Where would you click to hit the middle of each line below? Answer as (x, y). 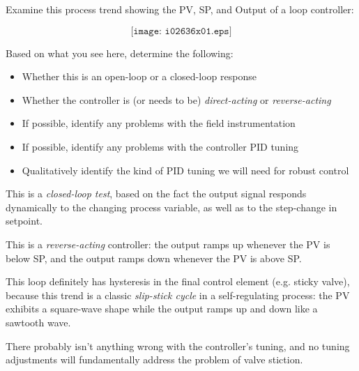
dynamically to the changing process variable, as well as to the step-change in (171, 207)
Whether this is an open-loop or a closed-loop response (139, 76)
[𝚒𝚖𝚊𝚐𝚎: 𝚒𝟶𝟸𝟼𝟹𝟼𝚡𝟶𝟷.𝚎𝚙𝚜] (181, 31)
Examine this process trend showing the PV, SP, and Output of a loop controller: (180, 9)
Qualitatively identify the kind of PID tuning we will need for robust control (185, 170)
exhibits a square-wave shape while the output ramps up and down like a (162, 309)
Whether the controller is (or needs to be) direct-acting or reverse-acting (176, 99)
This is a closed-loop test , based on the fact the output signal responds (156, 194)
